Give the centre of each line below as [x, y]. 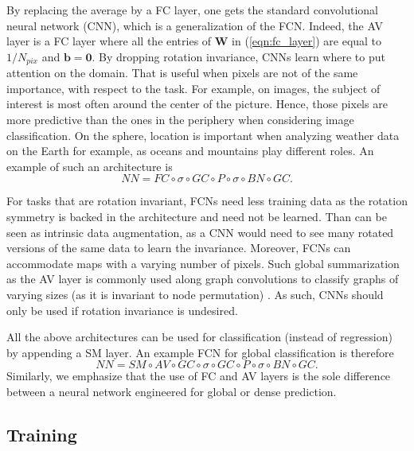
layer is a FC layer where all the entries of [109, 41]
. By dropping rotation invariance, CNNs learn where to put [238, 56]
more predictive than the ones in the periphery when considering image [180, 120]
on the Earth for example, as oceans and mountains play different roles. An [190, 151]
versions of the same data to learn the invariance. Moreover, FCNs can [179, 248]
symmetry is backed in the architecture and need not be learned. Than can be [197, 216]
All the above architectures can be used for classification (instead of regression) [199, 337]
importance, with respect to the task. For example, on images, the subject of [193, 88]
